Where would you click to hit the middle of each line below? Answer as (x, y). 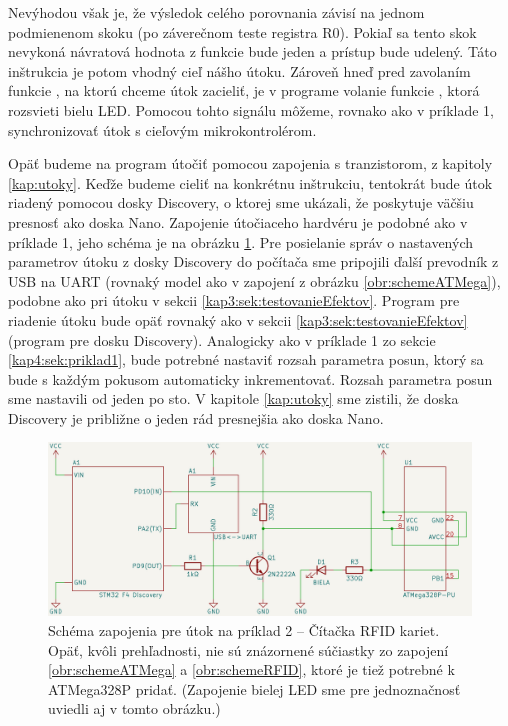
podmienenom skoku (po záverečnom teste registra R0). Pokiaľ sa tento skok (242, 31)
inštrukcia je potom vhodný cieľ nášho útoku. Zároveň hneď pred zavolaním (239, 70)
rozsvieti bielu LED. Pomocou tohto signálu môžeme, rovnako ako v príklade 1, (251, 109)
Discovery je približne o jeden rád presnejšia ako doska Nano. (196, 417)
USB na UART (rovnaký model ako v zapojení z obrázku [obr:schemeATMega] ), (254, 280)
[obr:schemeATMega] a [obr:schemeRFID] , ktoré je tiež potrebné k (251, 669)
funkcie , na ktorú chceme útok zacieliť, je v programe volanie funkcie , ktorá (244, 90)
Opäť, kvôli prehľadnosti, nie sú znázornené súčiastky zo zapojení (248, 649)
